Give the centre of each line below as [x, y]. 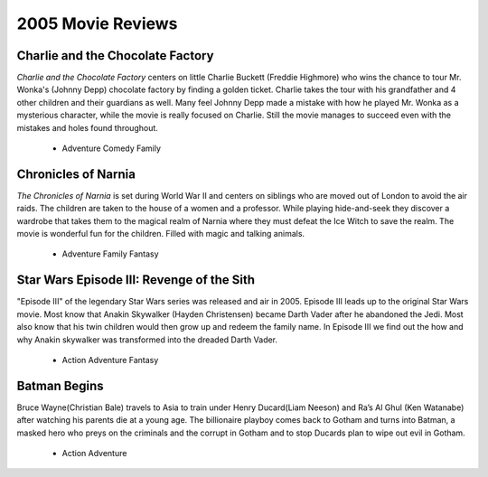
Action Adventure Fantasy [110, 360]
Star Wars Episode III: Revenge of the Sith [136, 280]
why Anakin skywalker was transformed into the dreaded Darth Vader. [147, 340]
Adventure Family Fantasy [110, 254]
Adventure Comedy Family [112, 148]
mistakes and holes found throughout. [87, 127]
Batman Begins [60, 385]
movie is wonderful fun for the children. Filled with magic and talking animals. [161, 234]
